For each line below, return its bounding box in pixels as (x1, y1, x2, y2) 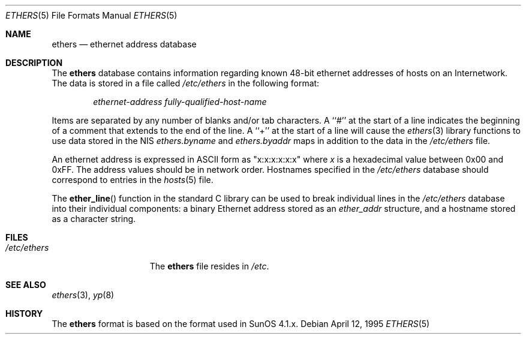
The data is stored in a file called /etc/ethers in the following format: (52, 78, 320, 88)
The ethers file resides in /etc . (149, 261, 269, 271)
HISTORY (5, 308, 43, 319)
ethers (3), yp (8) (52, 290, 115, 300)
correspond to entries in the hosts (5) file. (52, 175, 214, 185)
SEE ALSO (5, 280, 46, 290)
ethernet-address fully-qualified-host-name (93, 97, 267, 107)
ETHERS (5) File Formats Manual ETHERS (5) (5, 10, 178, 20)
